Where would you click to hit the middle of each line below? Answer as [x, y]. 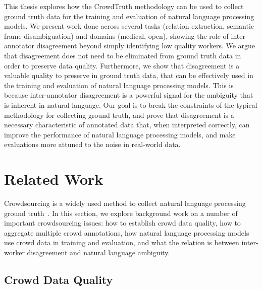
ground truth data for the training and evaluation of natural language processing [129, 16]
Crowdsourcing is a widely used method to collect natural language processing [125, 203]
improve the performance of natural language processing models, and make [120, 134]
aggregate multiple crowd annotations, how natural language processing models [127, 232]
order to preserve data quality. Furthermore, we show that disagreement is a [122, 65]
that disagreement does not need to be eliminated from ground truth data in [123, 55]
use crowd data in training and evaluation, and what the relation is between [122, 242]
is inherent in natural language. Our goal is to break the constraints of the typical [131, 104]
